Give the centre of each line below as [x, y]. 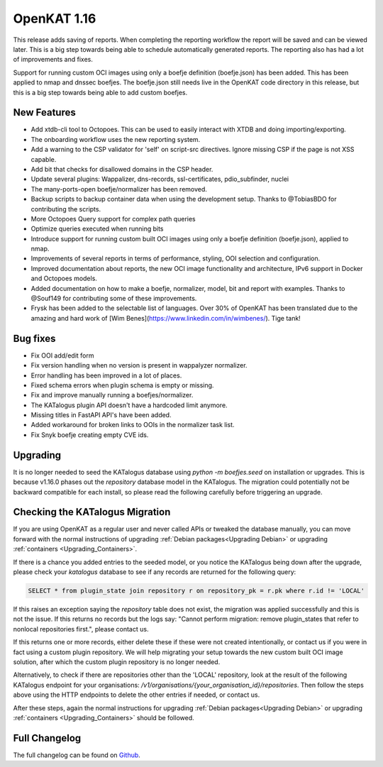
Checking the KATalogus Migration [92, 512]
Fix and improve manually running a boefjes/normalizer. [112, 395]
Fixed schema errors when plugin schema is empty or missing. [122, 385]
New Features [44, 112]
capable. [44, 159]
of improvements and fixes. [53, 60]
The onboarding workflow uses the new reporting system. [116, 139]
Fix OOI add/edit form [62, 355]
